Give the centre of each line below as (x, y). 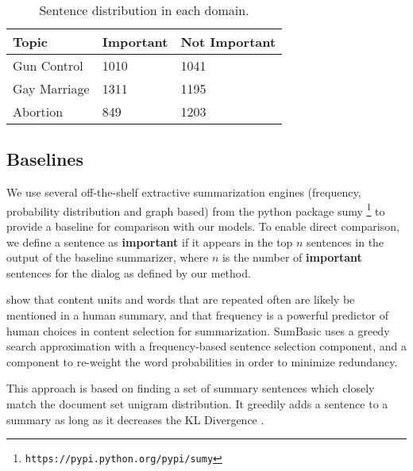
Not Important (228, 42)
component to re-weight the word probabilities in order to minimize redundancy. (202, 361)
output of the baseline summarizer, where (108, 257)
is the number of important (292, 257)
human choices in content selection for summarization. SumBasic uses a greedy (198, 330)
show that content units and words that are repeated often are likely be (181, 299)
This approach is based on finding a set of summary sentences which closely (191, 388)
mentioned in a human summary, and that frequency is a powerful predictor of (198, 315)
